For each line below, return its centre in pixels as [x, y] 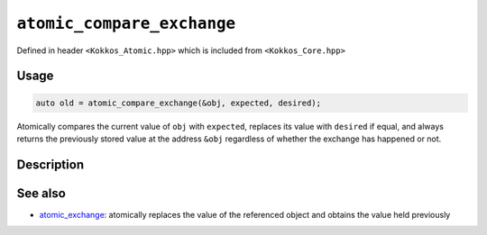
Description [51, 164]
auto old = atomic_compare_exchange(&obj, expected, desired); [179, 103]
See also [41, 193]
